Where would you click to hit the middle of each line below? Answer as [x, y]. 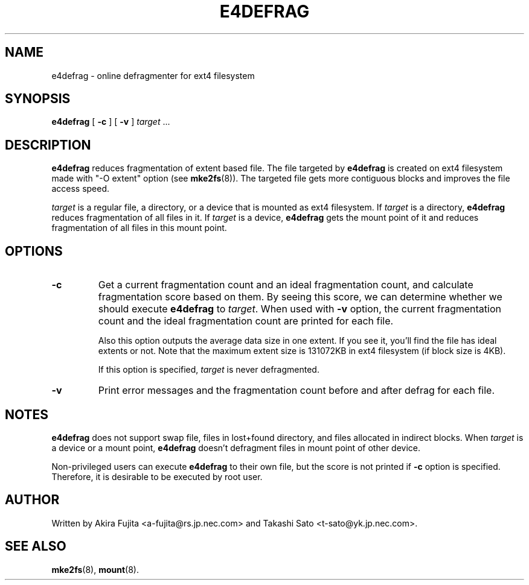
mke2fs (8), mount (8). [95, 569]
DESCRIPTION [48, 145]
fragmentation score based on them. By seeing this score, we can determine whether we [300, 297]
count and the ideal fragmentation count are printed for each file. [246, 321]
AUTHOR [32, 500]
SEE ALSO [36, 546]
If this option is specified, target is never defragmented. [209, 370]
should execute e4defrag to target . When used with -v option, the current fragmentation [300, 309]
